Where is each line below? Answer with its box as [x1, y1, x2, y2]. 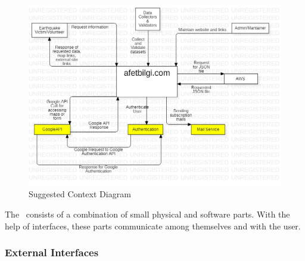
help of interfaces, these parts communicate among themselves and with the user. [5, 219, 301, 232]
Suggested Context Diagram [29, 188, 131, 200]
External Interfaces [5, 245, 99, 260]
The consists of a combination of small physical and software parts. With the [5, 207, 290, 220]
